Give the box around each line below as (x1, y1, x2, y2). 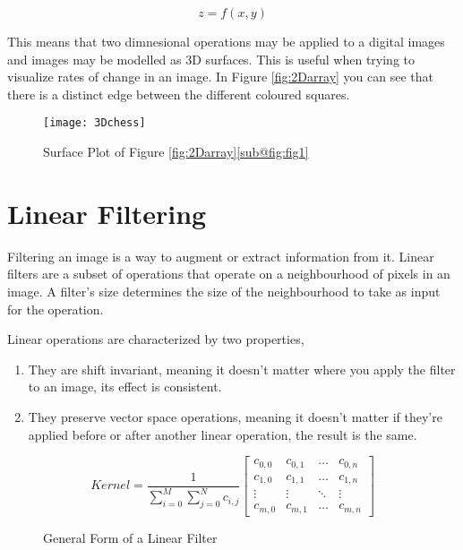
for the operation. (7, 299, 104, 318)
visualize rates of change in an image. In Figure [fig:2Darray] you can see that (7, 67, 433, 86)
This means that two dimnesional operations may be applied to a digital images (7, 32, 445, 50)
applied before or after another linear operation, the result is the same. (28, 425, 417, 443)
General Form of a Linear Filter (43, 528, 218, 546)
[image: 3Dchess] (43, 116, 146, 130)
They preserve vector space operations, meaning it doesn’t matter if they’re (28, 407, 442, 425)
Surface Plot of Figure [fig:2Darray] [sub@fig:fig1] (43, 142, 309, 161)
